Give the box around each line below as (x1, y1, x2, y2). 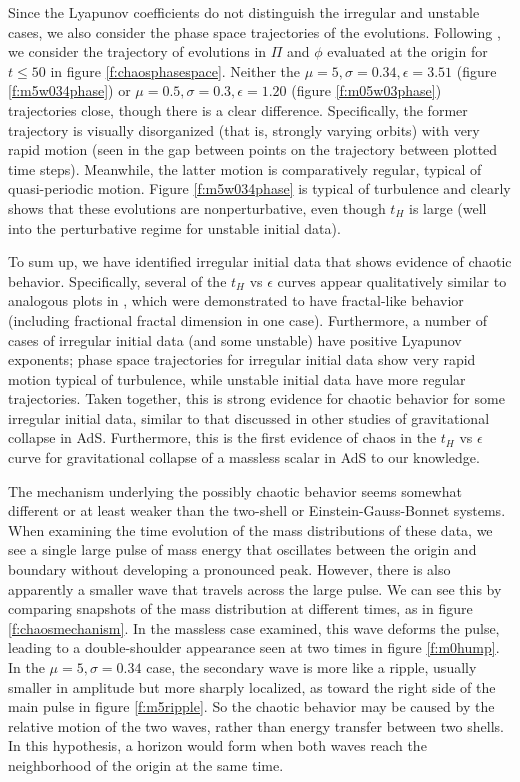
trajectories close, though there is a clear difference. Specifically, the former (8, 99, 468, 120)
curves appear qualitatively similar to (277, 270, 507, 291)
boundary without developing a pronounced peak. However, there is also (8, 559, 451, 580)
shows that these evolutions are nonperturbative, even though (8, 197, 386, 218)
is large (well (408, 197, 487, 218)
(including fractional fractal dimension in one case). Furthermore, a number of (8, 309, 487, 330)
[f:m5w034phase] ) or (8, 80, 131, 101)
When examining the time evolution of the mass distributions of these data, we (8, 519, 493, 540)
